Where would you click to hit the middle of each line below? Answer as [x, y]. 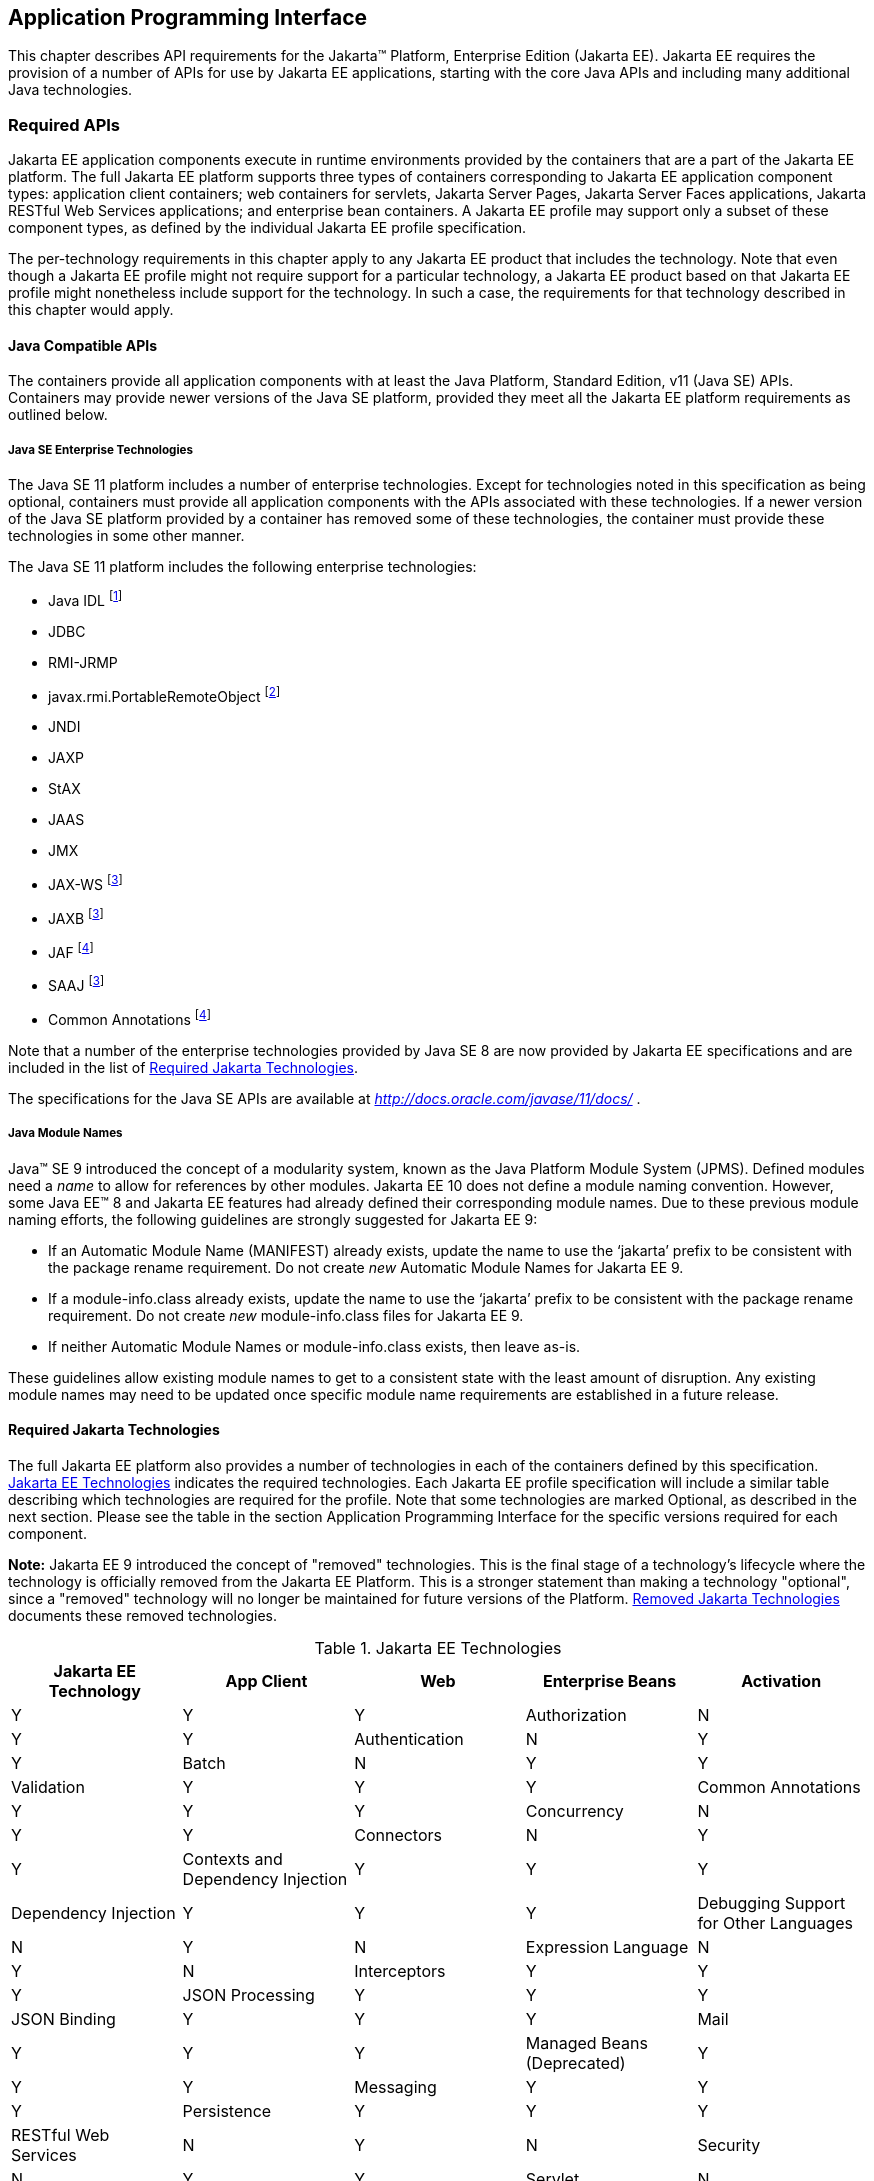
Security [729, 2144]
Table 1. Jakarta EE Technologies [438, 1647]
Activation [781, 1680]
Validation [48, 1786]
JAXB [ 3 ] [76, 917]
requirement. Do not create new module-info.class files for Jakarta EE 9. [286, 1315]
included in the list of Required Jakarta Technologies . [183, 1067]
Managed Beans [586, 2042]
